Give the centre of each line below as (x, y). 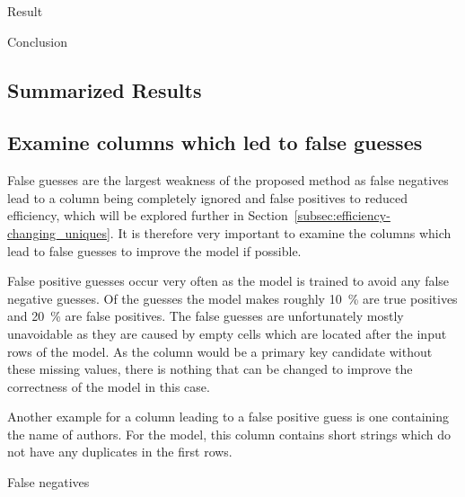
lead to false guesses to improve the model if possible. (154, 250)
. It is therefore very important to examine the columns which (281, 232)
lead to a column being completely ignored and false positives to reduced (207, 197)
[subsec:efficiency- (342, 215)
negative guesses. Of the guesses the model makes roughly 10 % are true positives (232, 298)
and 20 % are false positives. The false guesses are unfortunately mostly (206, 316)
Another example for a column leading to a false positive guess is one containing (228, 417)
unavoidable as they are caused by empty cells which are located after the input (227, 333)
